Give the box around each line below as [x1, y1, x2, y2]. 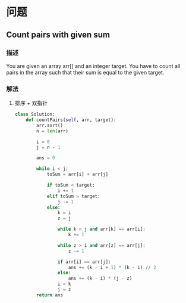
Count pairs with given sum [6, 29, 110, 39]
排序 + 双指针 [14, 100, 48, 107]
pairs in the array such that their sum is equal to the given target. [6, 69, 165, 76]
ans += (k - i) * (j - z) [68, 276, 133, 282]
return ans [36, 292, 64, 298]
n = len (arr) [36, 128, 69, 134]
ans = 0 [36, 155, 55, 161]
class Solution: [14, 112, 55, 118]
